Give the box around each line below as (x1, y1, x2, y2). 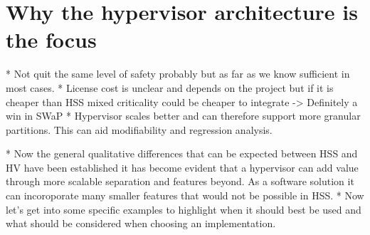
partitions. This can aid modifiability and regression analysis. (6, 122, 273, 137)
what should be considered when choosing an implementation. (6, 216, 276, 231)
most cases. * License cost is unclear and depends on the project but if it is (6, 80, 334, 95)
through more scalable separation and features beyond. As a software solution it (6, 174, 354, 189)
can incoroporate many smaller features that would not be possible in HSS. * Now (6, 188, 364, 203)
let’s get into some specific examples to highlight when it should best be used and (6, 202, 361, 216)
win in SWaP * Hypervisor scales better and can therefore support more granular (6, 108, 361, 123)
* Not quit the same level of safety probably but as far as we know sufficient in (6, 66, 350, 81)
